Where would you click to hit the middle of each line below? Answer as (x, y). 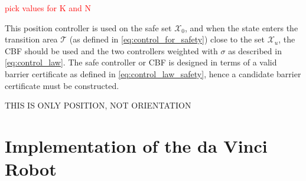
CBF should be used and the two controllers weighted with (111, 50)
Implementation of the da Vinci (136, 145)
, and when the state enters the (242, 27)
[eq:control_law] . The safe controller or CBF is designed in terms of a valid (141, 62)
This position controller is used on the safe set (88, 27)
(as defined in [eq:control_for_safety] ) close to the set (167, 39)
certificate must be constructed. (62, 85)
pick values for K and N (48, 8)
